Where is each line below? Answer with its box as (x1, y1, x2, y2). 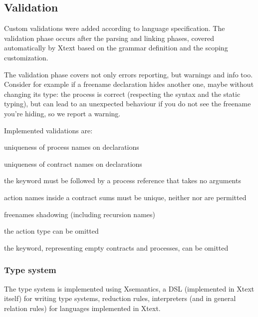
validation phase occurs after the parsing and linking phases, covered (4, 32, 214, 43)
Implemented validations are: (4, 125, 93, 135)
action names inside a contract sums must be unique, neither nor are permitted (4, 192, 247, 202)
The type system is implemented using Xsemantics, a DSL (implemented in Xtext (4, 283, 255, 294)
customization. (4, 52, 48, 62)
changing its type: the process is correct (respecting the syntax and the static (4, 88, 241, 99)
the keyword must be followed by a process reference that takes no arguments (4, 175, 241, 186)
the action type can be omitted (4, 226, 99, 236)
